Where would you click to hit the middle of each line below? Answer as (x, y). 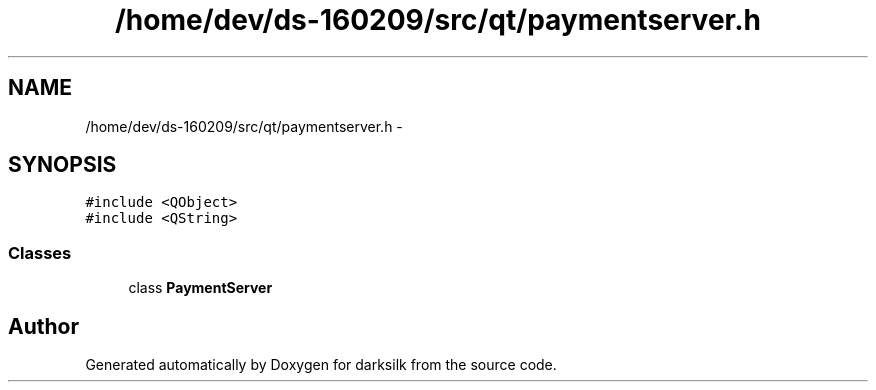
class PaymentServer (200, 288)
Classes (40, 252)
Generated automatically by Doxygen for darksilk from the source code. (321, 365)
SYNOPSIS (62, 165)
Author (43, 326)
